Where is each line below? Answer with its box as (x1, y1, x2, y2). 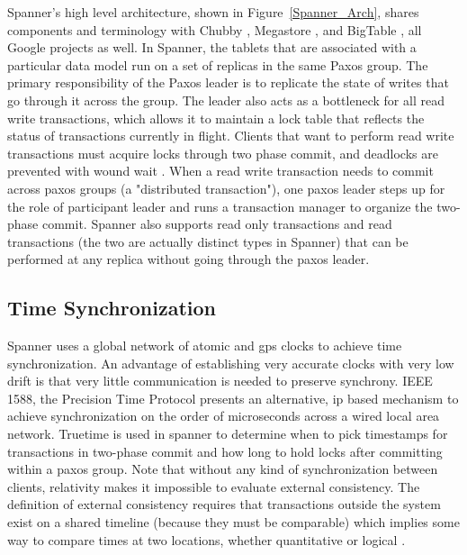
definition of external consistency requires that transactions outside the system (7, 495, 441, 514)
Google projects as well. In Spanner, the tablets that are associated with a (7, 38, 417, 57)
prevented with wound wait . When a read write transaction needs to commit (7, 161, 434, 180)
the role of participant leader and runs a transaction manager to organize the (7, 196, 433, 215)
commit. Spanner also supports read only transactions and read (41, 214, 392, 233)
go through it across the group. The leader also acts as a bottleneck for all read (7, 90, 445, 109)
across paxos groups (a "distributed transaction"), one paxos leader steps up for (7, 178, 445, 197)
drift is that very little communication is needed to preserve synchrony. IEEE (7, 371, 433, 390)
